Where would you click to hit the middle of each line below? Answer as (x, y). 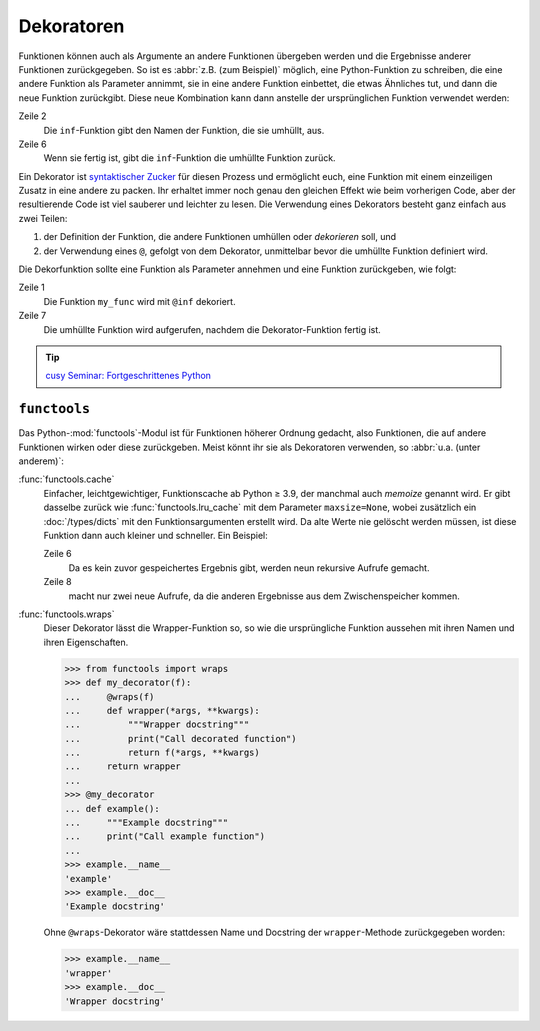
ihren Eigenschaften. (86, 642)
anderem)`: (41, 461)
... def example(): (112, 808)
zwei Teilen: (43, 218)
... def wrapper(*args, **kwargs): (162, 710)
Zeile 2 (32, 116)
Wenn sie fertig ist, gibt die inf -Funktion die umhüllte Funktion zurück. (189, 158)
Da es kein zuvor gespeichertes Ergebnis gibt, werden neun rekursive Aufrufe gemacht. (249, 567)
